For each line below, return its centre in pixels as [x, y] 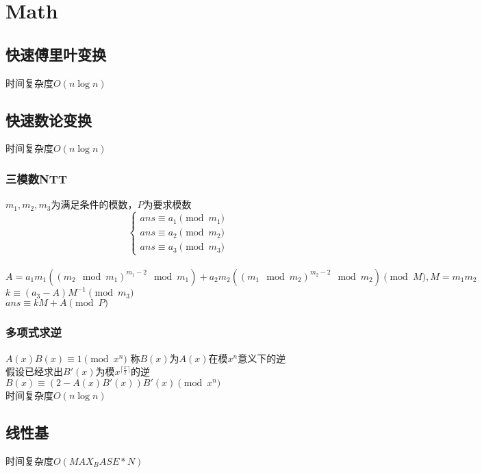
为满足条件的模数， [94, 204]
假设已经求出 [34, 371]
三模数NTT [36, 178]
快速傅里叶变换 [56, 54]
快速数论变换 [49, 119]
